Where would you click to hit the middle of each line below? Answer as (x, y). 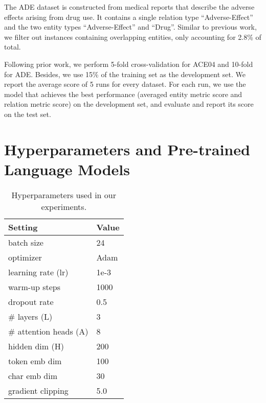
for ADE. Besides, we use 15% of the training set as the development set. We (125, 74)
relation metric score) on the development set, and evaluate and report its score (129, 104)
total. (13, 47)
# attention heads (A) (48, 331)
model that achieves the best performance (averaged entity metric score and (123, 94)
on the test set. (28, 114)
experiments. (64, 206)
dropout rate (31, 301)
